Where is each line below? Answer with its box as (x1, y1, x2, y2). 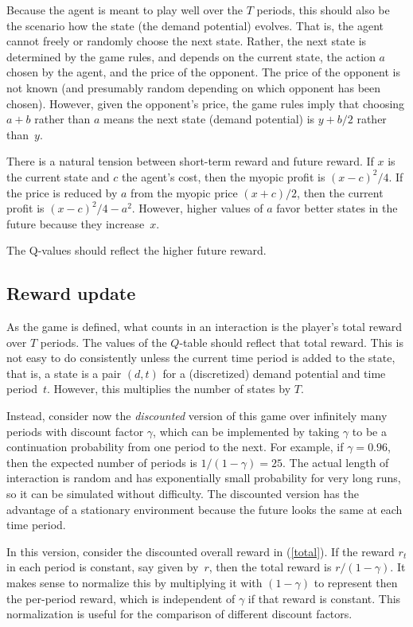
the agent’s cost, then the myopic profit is (122, 168, 325, 185)
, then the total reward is (208, 559, 332, 575)
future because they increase (6, 215, 145, 232)
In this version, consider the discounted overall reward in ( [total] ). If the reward (6, 543, 395, 559)
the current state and (6, 168, 110, 185)
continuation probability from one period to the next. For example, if (6, 438, 344, 455)
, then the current (297, 184, 384, 201)
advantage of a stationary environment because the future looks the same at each (6, 500, 403, 517)
